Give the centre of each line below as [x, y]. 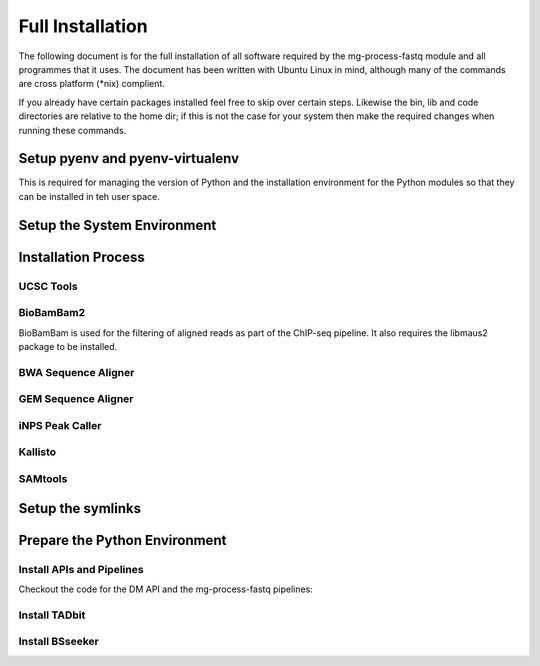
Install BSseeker [58, 642]
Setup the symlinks [80, 508]
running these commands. [72, 130]
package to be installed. [68, 346]
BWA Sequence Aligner [76, 372]
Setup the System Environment [117, 225]
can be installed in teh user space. [89, 196]
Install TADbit [52, 615]
